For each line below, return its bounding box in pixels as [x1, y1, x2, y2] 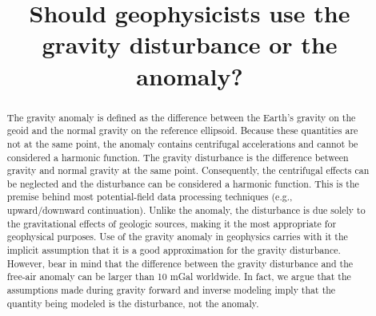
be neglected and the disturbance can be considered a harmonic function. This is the [6, 176, 359, 190]
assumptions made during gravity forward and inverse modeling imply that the [6, 283, 336, 297]
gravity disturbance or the [42, 28, 338, 61]
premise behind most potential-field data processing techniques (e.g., [6, 190, 293, 203]
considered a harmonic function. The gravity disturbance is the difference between [6, 150, 349, 164]
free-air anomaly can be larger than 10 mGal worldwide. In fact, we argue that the [6, 270, 351, 283]
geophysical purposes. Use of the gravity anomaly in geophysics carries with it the [6, 230, 348, 243]
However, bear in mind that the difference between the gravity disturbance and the [6, 256, 354, 270]
